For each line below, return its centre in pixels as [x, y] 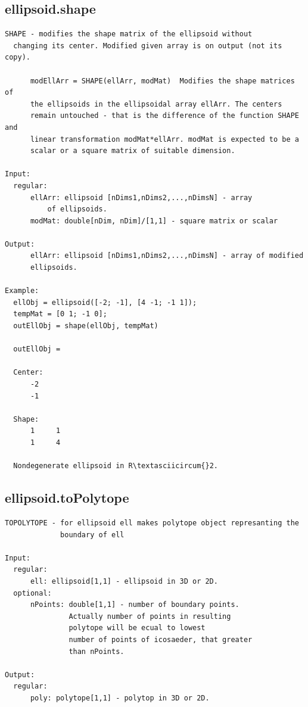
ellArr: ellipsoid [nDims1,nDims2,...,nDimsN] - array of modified [167, 256]
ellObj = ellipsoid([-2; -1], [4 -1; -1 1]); [105, 302]
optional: [32, 593]
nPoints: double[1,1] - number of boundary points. [135, 605]
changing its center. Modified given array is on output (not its [148, 46]
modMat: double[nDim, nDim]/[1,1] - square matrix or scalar [154, 221]
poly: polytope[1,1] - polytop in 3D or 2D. [120, 698]
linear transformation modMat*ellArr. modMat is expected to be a [164, 139]
